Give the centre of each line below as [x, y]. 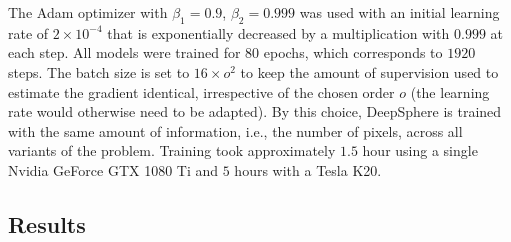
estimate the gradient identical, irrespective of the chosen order [201, 91]
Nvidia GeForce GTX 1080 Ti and [113, 169]
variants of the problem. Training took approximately [172, 150]
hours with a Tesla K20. [308, 169]
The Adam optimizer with [88, 12]
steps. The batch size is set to [99, 71]
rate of [28, 32]
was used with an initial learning [399, 12]
